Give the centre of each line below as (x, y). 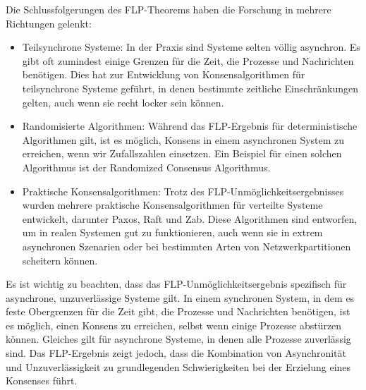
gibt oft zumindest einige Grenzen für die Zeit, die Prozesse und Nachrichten (188, 60)
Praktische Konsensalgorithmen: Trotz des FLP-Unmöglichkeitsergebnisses (183, 191)
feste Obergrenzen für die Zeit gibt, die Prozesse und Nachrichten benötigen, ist (178, 311)
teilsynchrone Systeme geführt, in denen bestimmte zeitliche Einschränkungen (190, 88)
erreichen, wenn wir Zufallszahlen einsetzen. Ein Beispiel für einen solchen (182, 153)
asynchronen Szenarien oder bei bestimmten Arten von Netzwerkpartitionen (187, 246)
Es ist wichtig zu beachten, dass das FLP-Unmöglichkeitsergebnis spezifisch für (176, 284)
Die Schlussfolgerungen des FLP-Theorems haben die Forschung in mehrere (169, 9)
